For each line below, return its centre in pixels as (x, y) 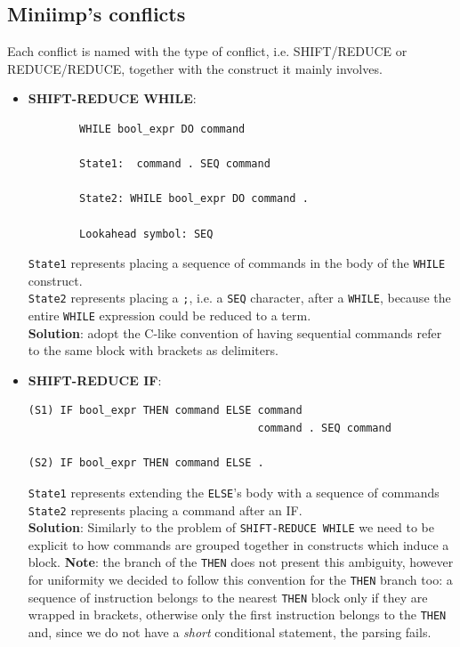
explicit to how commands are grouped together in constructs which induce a (238, 544)
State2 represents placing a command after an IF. (165, 510)
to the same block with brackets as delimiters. (153, 350)
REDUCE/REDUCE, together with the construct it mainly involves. (195, 68)
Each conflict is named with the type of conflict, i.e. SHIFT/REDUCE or (207, 51)
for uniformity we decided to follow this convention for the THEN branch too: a (240, 580)
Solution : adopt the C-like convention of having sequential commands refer (235, 332)
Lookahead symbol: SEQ (146, 234)
